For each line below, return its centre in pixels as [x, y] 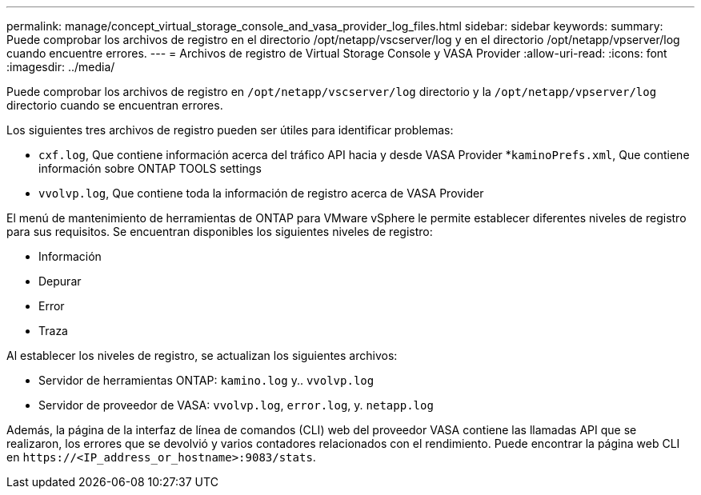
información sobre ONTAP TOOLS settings [150, 168]
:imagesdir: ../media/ [61, 67]
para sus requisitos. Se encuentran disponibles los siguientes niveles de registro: [220, 232]
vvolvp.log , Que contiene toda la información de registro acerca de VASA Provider [261, 193]
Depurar [60, 281]
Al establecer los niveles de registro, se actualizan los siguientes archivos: [202, 355]
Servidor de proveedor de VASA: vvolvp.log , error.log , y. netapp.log [236, 405]
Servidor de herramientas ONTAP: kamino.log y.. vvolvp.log [206, 380]
